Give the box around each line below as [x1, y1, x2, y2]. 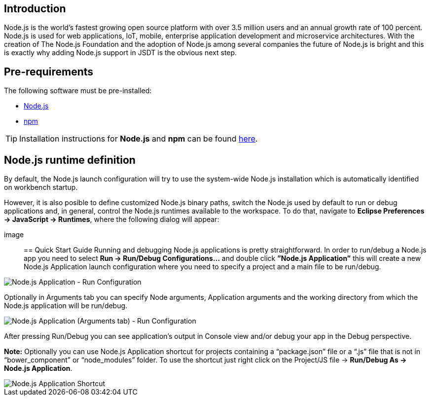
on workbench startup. [4, 183, 78, 192]
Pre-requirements [4, 65, 94, 78]
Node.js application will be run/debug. [4, 301, 128, 310]
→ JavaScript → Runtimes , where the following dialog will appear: [4, 215, 219, 224]
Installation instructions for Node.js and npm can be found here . [19, 134, 258, 144]
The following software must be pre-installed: [4, 86, 152, 95]
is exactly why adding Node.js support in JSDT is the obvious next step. [4, 48, 237, 57]
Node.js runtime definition [4, 153, 136, 166]
